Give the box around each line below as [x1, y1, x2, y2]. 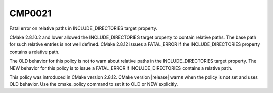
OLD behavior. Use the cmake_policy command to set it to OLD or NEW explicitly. [9, 81, 178, 87]
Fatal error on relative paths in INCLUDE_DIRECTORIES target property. [9, 25, 158, 31]
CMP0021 [9, 8, 52, 19]
